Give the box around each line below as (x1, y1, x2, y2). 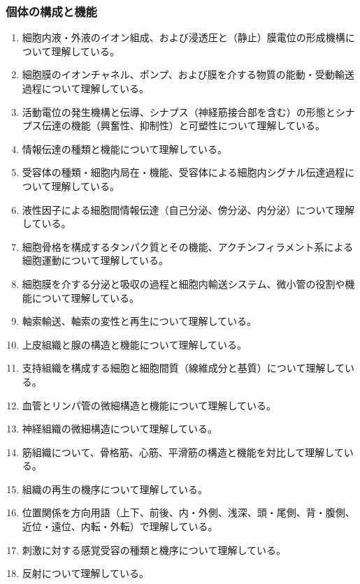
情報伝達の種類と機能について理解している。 (22, 141, 227, 156)
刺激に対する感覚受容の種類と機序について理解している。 (22, 542, 286, 557)
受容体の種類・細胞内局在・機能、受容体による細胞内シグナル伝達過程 (22, 165, 345, 180)
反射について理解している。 (22, 566, 149, 581)
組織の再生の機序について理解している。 (22, 481, 208, 496)
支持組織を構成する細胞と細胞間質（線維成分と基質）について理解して (22, 360, 345, 375)
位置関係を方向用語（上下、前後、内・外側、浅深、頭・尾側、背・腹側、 (22, 505, 355, 520)
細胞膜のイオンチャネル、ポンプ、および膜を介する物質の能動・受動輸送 (22, 67, 354, 82)
